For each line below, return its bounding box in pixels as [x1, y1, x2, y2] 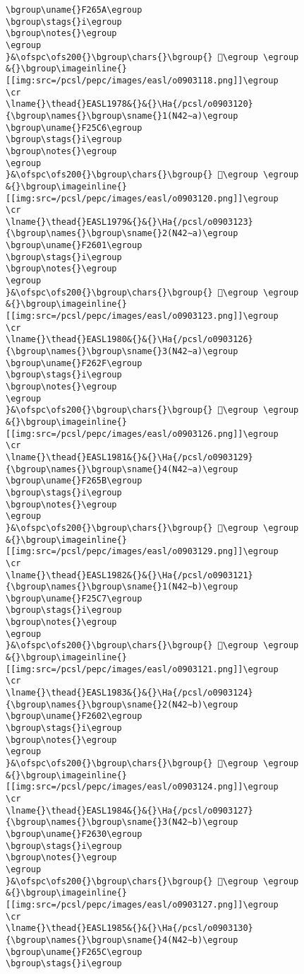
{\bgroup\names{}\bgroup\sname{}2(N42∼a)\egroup [6, 228, 238, 239]
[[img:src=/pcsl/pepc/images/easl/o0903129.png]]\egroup [6, 546, 279, 557]
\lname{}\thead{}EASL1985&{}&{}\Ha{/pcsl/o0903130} [6, 923, 253, 934]
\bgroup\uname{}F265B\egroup [6, 476, 142, 486]
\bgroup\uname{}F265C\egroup [6, 946, 142, 957]
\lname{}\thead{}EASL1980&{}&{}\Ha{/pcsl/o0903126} [6, 334, 253, 345]
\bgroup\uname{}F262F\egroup [6, 358, 142, 368]
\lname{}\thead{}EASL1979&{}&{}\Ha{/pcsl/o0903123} [6, 216, 253, 227]
